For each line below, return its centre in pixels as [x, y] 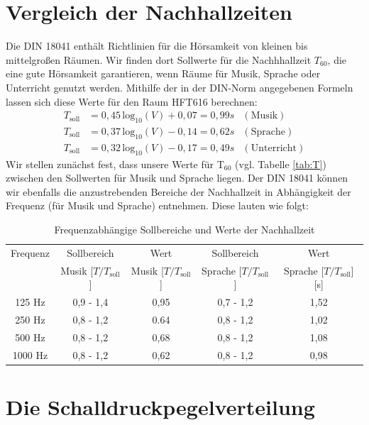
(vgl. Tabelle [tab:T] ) [281, 164]
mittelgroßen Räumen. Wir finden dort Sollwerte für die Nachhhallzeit [159, 59]
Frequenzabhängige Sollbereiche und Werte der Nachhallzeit [184, 229]
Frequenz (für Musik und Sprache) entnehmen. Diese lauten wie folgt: [157, 205]
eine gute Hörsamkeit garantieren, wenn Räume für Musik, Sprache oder [163, 73]
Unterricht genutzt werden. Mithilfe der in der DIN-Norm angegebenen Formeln [180, 87]
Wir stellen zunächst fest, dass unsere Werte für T [115, 164]
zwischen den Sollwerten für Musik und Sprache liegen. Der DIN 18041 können [177, 178]
